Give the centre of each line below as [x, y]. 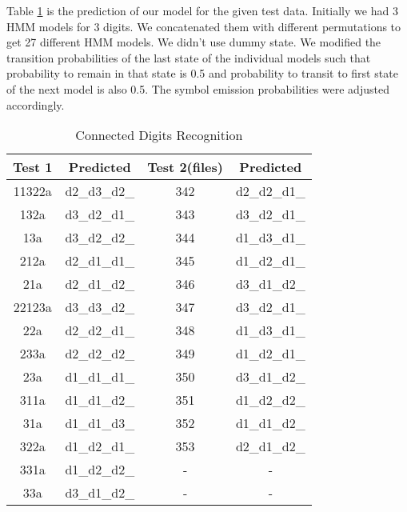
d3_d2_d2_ [100, 238]
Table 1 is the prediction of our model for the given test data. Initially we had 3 [202, 10]
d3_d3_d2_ [100, 307]
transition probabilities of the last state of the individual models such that [189, 57]
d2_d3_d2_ [100, 191]
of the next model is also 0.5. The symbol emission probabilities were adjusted [198, 88]
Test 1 [33, 167]
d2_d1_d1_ [100, 261]
